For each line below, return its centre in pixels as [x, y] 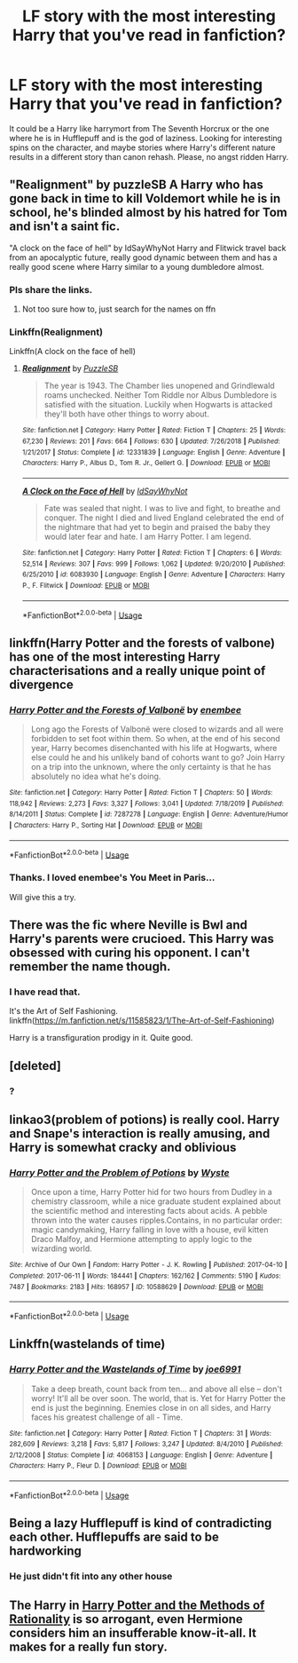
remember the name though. [90, 966]
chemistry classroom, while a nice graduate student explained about [156, 1201]
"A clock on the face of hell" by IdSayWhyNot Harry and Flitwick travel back [148, 248]
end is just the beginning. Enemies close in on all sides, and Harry [151, 1407]
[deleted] [35, 1066]
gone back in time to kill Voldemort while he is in [145, 198]
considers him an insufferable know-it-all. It [133, 1632]
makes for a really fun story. [89, 1647]
